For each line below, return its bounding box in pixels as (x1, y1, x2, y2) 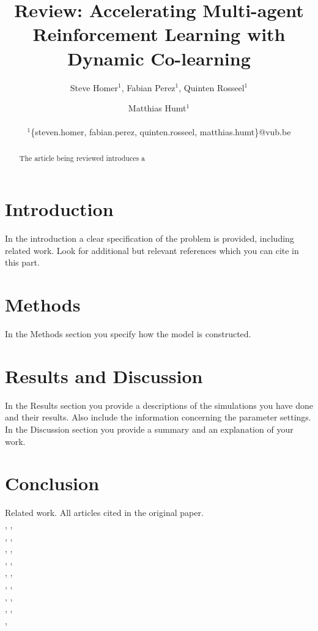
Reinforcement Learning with (32, 21, 286, 47)
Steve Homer (70, 81, 118, 94)
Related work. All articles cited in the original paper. (5, 506, 204, 519)
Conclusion (5, 471, 100, 496)
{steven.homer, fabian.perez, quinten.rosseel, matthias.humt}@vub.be (31, 125, 291, 138)
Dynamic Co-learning (67, 45, 251, 70)
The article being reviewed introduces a (19, 152, 146, 163)
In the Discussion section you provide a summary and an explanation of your (5, 423, 294, 436)
